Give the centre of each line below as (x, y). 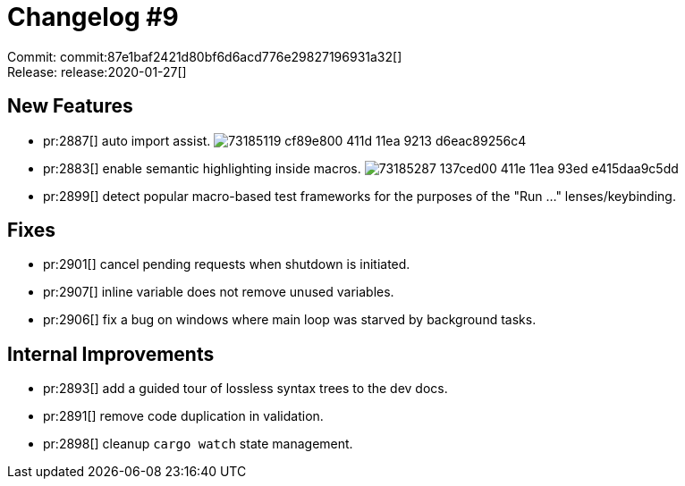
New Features (70, 106)
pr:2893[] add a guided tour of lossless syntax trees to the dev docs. (245, 389)
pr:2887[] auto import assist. (127, 140)
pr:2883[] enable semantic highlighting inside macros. (202, 168)
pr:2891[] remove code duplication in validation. (183, 416)
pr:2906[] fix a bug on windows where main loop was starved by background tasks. (290, 320)
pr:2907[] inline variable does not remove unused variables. (219, 292)
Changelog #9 (93, 17)
